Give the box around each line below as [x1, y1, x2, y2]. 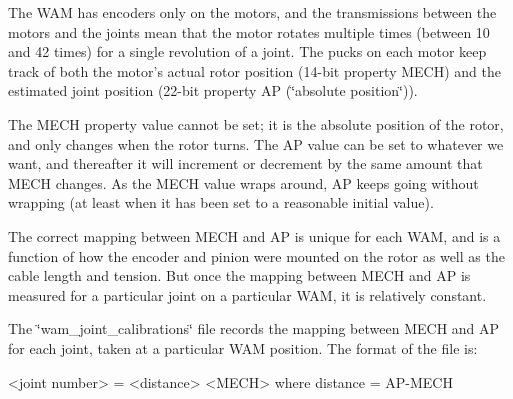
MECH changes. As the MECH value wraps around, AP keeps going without [8, 172, 479, 193]
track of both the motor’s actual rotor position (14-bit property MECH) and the [8, 60, 501, 81]
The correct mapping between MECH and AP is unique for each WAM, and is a [8, 225, 501, 246]
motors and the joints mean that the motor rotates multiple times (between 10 [8, 21, 490, 42]
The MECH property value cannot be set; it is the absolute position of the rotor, [8, 113, 504, 134]
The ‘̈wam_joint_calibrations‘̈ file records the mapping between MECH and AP [8, 318, 500, 339]
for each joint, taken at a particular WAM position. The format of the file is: [8, 337, 478, 358]
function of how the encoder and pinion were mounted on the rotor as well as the [8, 245, 505, 266]
